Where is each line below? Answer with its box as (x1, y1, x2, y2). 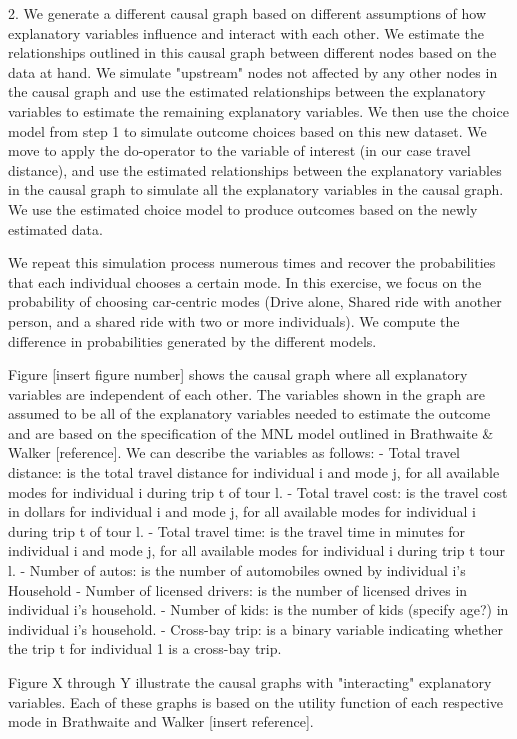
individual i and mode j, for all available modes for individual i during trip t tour (8, 540, 505, 561)
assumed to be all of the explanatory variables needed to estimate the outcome (8, 403, 491, 424)
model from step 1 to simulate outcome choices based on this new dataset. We (8, 120, 487, 141)
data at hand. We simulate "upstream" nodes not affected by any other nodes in (8, 61, 498, 82)
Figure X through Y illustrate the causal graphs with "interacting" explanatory (8, 672, 492, 692)
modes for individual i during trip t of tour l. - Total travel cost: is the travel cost (8, 481, 508, 502)
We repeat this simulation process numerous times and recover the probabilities (8, 252, 496, 273)
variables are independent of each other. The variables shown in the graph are (8, 383, 485, 404)
